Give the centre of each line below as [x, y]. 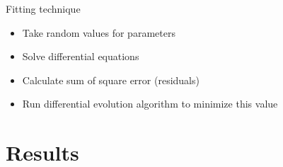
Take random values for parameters [99, 32]
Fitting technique [43, 8]
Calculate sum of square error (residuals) [111, 80]
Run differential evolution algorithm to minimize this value [150, 104]
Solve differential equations [81, 56]
